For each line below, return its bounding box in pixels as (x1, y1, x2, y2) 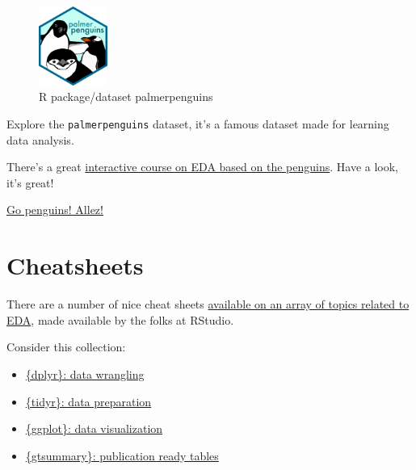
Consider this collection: (6, 338, 126, 355)
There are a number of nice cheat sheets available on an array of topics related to (6, 296, 410, 313)
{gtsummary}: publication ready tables (25, 447, 219, 464)
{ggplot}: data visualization (25, 420, 163, 437)
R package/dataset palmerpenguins (39, 88, 213, 105)
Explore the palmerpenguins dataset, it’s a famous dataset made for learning (6, 115, 389, 132)
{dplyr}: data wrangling (25, 365, 145, 382)
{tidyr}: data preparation (25, 392, 152, 409)
